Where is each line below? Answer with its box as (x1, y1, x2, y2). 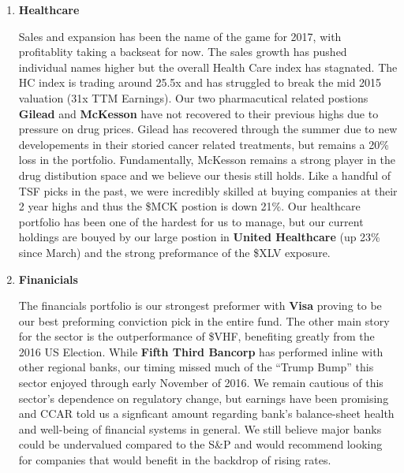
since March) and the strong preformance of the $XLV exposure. (18, 244, 331, 260)
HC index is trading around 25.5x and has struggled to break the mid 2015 (18, 74, 382, 91)
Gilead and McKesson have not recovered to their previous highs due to (18, 105, 379, 121)
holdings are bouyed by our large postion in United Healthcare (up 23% (18, 229, 380, 245)
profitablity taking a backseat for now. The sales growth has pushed (18, 43, 347, 60)
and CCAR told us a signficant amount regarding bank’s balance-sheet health (18, 405, 395, 422)
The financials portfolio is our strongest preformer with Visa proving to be (18, 297, 382, 314)
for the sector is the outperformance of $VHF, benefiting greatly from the (18, 328, 375, 345)
